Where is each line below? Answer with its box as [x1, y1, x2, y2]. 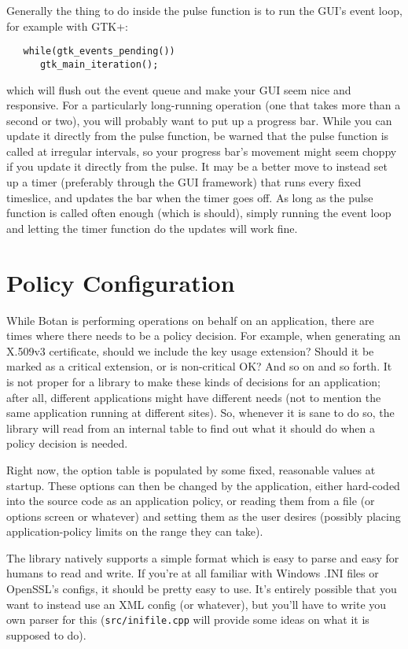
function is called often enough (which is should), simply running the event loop [6, 205, 391, 221]
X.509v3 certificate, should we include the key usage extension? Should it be [6, 342, 374, 359]
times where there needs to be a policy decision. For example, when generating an [6, 327, 401, 344]
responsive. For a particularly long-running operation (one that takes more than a [6, 97, 401, 113]
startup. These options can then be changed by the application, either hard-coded [6, 477, 400, 493]
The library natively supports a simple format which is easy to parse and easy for [6, 549, 399, 566]
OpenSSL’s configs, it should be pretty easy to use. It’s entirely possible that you [6, 581, 397, 597]
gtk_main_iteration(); [39, 58, 159, 70]
